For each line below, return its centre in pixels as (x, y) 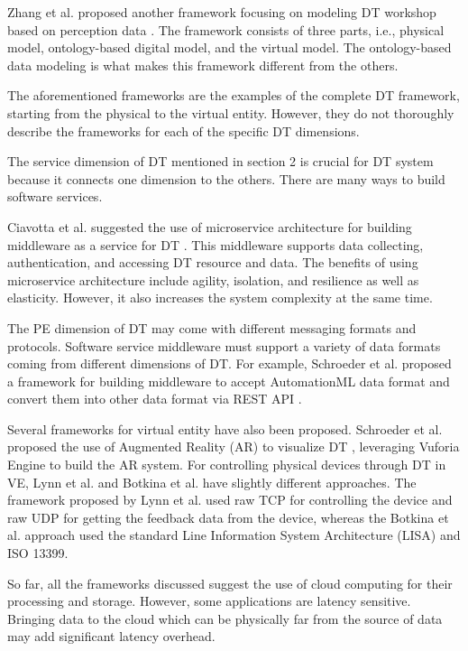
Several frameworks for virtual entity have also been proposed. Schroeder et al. (225, 428)
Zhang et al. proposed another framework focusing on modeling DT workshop (222, 12)
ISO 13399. (38, 553)
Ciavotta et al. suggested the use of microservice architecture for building (210, 226)
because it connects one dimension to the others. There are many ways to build (226, 178)
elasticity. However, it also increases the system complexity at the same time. (220, 298)
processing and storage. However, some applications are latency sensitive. (209, 601)
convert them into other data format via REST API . (155, 399)
